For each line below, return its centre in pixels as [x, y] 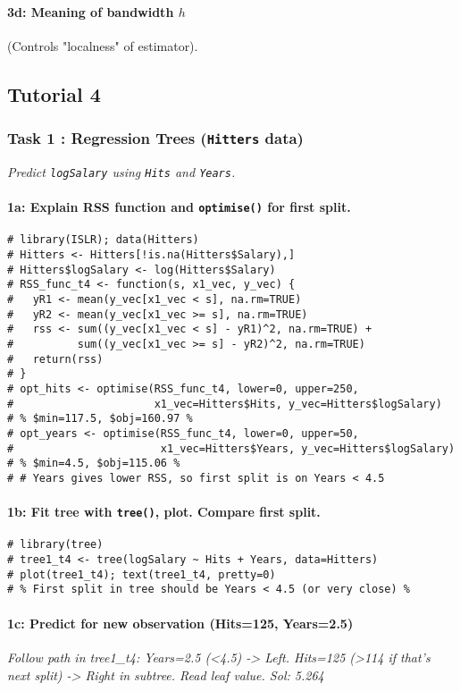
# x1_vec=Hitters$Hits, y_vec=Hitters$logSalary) [225, 404]
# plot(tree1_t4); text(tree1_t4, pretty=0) [142, 574]
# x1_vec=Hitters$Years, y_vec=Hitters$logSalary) [231, 448]
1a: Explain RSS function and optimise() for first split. [179, 207]
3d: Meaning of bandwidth [91, 11]
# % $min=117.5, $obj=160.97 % [100, 419]
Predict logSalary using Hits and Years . [121, 171]
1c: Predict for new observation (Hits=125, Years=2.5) [180, 623]
